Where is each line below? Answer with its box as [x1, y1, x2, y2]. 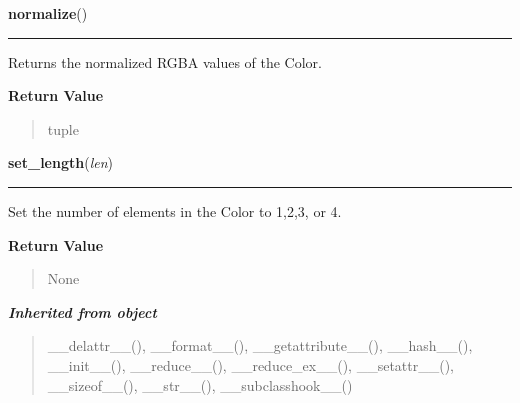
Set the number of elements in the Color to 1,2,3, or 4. [8, 200, 342, 221]
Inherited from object [8, 301, 157, 322]
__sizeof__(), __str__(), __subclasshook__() [47, 374, 353, 395]
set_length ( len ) [8, 152, 114, 173]
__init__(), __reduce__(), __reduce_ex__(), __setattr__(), [47, 354, 455, 375]
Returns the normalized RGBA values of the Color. [8, 51, 322, 72]
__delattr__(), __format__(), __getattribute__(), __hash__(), [47, 335, 473, 356]
